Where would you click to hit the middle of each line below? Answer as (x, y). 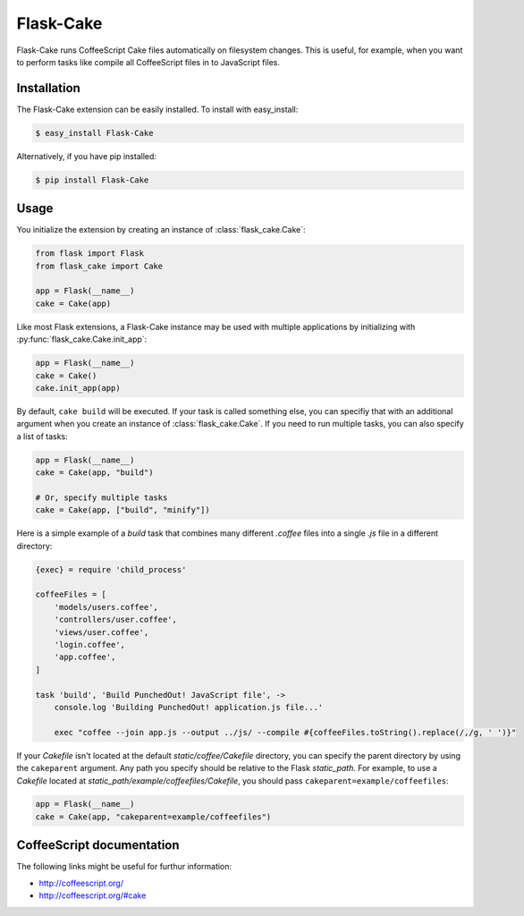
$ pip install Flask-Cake (92, 180)
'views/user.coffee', (101, 632)
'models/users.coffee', (106, 607)
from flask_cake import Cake (99, 266)
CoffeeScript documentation (98, 845)
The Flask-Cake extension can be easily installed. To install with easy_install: (157, 109)
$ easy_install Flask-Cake (94, 133)
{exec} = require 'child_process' (111, 569)
